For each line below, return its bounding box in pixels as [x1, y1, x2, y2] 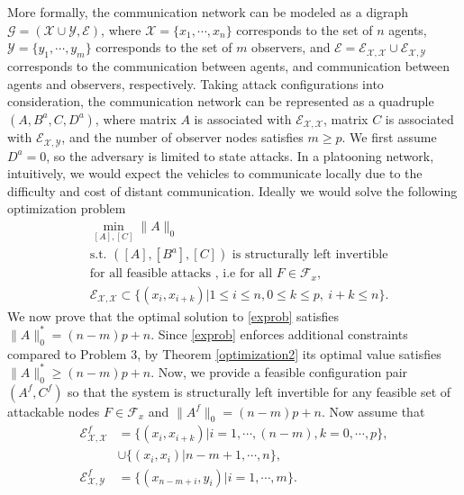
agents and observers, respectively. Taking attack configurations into [7, 74, 384, 93]
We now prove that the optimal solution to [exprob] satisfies [7, 306, 339, 325]
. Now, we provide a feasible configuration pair [150, 362, 408, 381]
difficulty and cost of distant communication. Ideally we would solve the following [7, 181, 458, 200]
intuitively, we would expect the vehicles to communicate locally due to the [7, 164, 423, 183]
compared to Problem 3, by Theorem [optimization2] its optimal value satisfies [7, 344, 441, 363]
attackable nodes [7, 401, 100, 420]
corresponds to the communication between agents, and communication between [7, 56, 450, 75]
